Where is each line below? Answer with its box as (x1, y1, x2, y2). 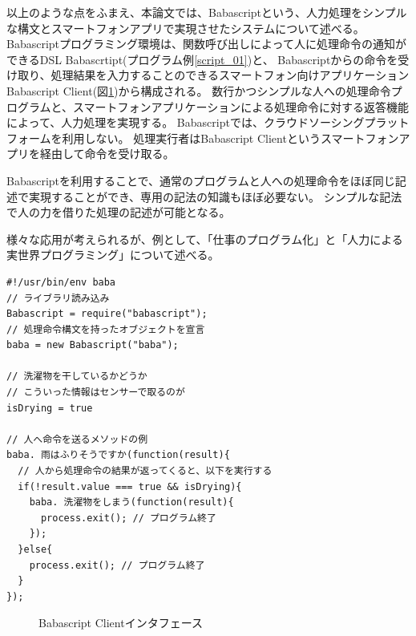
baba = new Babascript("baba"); (6, 339, 179, 351)
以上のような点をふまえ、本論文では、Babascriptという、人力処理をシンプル (6, 4, 407, 20)
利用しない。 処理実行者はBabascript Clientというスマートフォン (62, 129, 399, 146)
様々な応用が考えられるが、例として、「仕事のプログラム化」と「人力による (6, 230, 403, 247)
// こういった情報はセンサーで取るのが (6, 387, 185, 399)
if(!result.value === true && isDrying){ (18, 480, 242, 492)
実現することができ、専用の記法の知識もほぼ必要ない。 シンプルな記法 (28, 188, 402, 205)
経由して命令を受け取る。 (39, 145, 175, 162)
